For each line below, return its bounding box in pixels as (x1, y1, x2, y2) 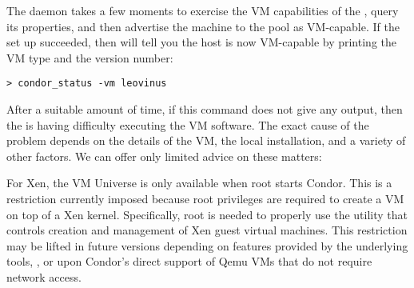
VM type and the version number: (6, 49, 173, 66)
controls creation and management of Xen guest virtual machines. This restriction (6, 222, 408, 238)
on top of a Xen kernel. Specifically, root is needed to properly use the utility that (6, 206, 408, 222)
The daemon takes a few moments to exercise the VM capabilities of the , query (6, 2, 399, 18)
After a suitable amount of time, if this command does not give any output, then (6, 101, 403, 118)
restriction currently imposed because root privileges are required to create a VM (6, 190, 404, 206)
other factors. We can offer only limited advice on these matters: (6, 147, 322, 164)
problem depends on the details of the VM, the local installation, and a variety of (6, 132, 406, 149)
